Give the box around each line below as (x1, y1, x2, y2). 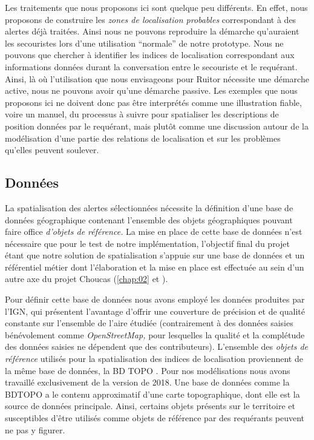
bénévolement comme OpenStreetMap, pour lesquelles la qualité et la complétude (5, 328, 305, 341)
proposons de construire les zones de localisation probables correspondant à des (5, 13, 296, 25)
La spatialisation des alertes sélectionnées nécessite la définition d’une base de (5, 201, 293, 214)
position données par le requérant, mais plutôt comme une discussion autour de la (5, 119, 309, 132)
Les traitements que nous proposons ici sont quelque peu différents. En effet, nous (5, 1, 308, 13)
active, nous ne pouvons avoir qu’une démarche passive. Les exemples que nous (5, 84, 298, 97)
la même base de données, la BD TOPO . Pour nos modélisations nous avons (5, 364, 290, 376)
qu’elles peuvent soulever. (5, 143, 99, 156)
